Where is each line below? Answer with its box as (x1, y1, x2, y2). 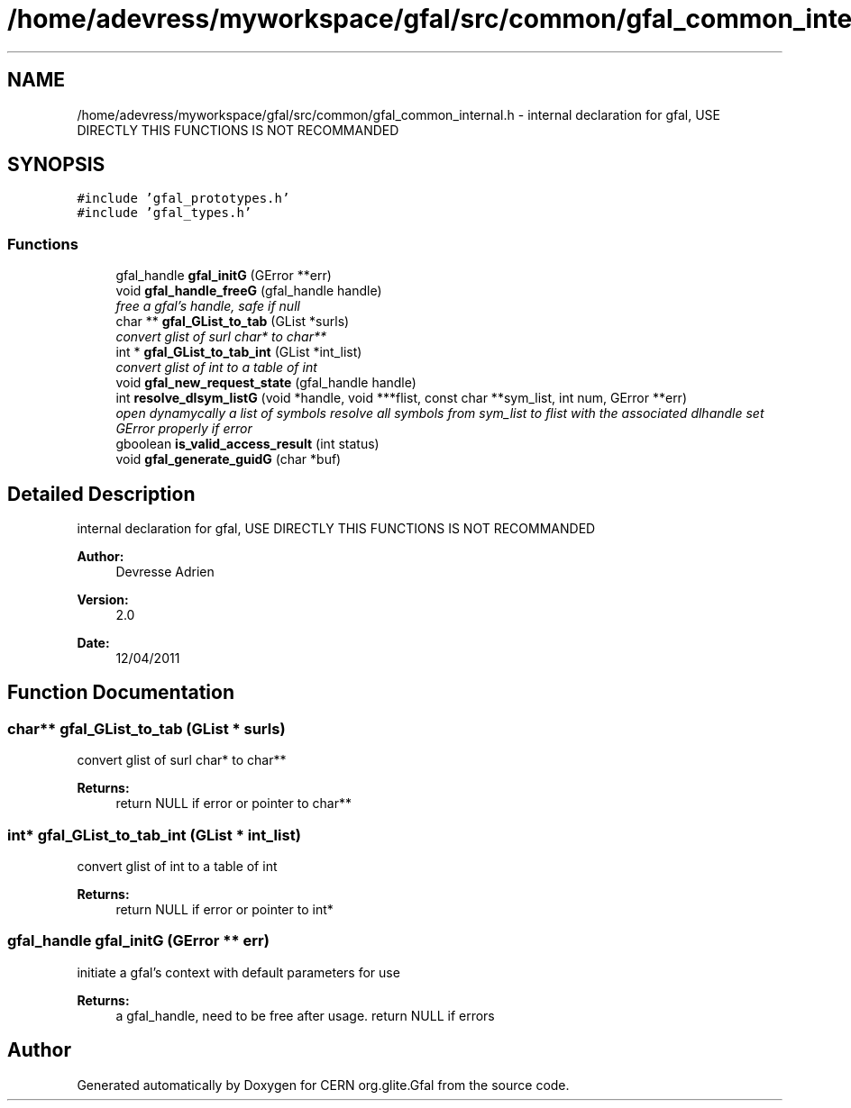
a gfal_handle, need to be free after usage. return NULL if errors (115, 1007, 495, 1023)
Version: (77, 592, 129, 608)
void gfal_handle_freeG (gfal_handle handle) (115, 283, 382, 299)
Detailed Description (7, 482, 196, 505)
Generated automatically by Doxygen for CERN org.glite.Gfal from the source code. (77, 1076, 570, 1093)
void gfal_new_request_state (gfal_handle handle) (115, 375, 416, 391)
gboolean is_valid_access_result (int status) (115, 436, 380, 452)
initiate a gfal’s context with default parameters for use (77, 964, 400, 980)
